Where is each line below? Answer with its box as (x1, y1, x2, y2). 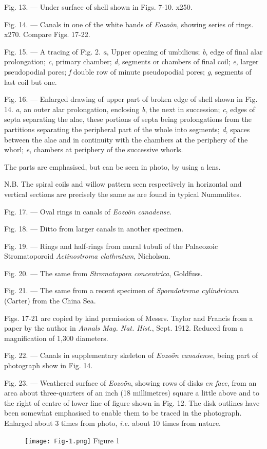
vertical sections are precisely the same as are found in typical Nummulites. (4, 188, 241, 199)
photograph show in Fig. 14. (4, 360, 93, 371)
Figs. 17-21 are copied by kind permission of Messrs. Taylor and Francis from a (4, 312, 253, 323)
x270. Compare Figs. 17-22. (4, 29, 90, 40)
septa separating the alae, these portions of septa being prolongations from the (4, 114, 252, 124)
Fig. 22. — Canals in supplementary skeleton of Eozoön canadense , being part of (4, 350, 258, 361)
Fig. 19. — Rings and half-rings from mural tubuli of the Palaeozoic (4, 240, 218, 251)
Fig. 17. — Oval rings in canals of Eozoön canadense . (4, 206, 171, 217)
